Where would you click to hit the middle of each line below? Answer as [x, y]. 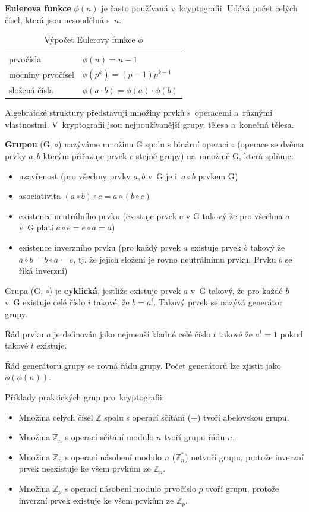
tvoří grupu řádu [195, 437]
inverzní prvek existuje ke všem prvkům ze [96, 500]
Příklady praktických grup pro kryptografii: [85, 396]
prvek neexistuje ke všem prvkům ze [85, 468]
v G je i [162, 176]
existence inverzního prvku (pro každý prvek [100, 247]
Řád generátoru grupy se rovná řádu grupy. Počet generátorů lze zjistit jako [143, 365]
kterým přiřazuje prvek [85, 156]
